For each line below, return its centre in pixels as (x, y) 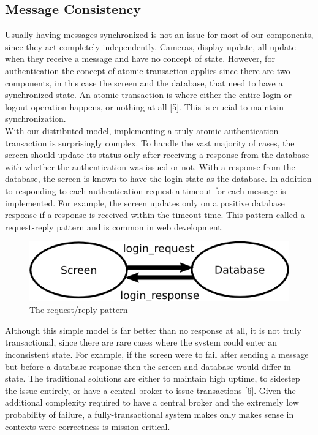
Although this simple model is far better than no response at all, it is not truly (153, 330)
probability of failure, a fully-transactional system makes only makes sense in (150, 414)
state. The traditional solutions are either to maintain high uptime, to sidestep (153, 378)
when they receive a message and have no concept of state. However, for (140, 59)
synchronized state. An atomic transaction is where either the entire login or (148, 95)
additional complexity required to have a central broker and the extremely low (152, 402)
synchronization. (36, 119)
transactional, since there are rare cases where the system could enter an (141, 342)
